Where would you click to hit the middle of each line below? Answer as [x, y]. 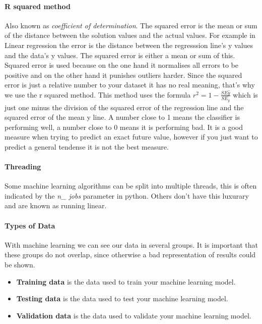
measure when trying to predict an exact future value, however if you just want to [131, 137]
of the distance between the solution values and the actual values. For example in [130, 35]
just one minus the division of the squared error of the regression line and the [124, 107]
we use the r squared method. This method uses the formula [98, 94]
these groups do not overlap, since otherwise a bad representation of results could [130, 254]
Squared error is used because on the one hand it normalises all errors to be [121, 65]
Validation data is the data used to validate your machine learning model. [134, 315]
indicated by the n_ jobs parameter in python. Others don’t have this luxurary [127, 195]
